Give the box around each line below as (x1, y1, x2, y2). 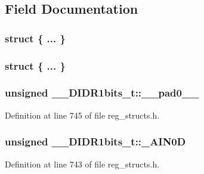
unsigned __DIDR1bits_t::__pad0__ (5, 85, 199, 100)
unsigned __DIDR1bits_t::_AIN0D (5, 134, 186, 149)
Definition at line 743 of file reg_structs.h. (5, 157, 160, 170)
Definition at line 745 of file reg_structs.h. (5, 108, 160, 121)
